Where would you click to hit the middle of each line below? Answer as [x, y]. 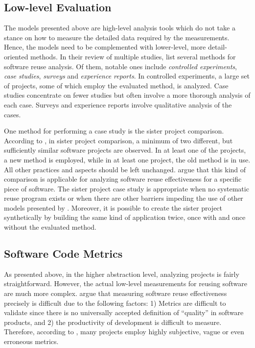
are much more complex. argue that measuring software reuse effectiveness [116, 293]
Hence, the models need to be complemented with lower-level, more [105, 47]
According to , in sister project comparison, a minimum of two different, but [118, 140]
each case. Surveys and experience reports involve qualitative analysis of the [118, 104]
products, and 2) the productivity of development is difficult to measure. [113, 322]
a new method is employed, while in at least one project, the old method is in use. [127, 159]
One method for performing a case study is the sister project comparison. [114, 131]
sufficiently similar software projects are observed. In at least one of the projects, [125, 150]
